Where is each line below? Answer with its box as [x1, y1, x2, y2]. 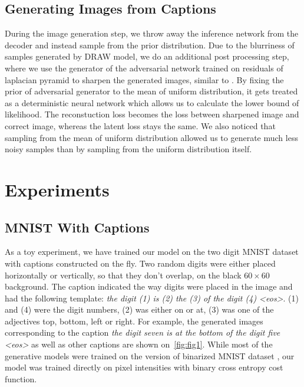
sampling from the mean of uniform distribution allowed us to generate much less [5, 131, 298, 143]
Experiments [5, 177, 110, 201]
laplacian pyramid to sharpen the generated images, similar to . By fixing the [5, 73, 284, 86]
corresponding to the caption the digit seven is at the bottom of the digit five [5, 326, 280, 339]
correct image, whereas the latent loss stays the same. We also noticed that [5, 119, 276, 132]
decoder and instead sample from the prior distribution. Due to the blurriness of [5, 38, 295, 51]
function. [5, 372, 37, 385]
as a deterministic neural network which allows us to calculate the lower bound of [5, 96, 299, 109]
